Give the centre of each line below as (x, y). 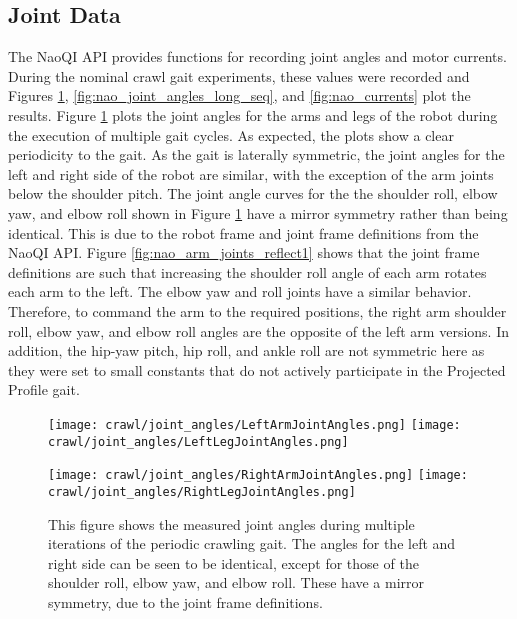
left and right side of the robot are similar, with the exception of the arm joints (251, 173)
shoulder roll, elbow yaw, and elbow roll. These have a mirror (236, 582)
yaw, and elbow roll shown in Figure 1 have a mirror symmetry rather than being (258, 212)
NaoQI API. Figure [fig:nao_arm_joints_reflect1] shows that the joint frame (244, 252)
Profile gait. (44, 389)
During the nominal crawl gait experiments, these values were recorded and (239, 75)
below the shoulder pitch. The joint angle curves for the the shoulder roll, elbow (253, 193)
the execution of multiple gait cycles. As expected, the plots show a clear (231, 134)
